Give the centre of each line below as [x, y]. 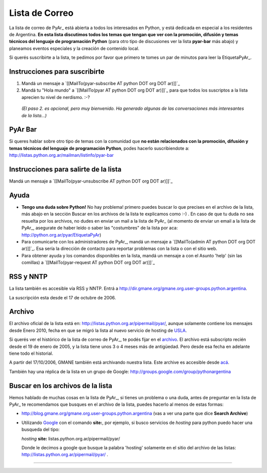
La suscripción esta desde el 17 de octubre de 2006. [63, 297]
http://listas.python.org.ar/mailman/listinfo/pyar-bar [61, 155]
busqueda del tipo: [41, 429]
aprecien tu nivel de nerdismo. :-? [56, 97]
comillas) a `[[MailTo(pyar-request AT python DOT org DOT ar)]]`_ [88, 263]
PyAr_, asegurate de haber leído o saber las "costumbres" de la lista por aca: [100, 228]
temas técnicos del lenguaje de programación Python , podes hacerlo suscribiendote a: [99, 148]
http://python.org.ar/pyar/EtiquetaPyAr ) [61, 235]
